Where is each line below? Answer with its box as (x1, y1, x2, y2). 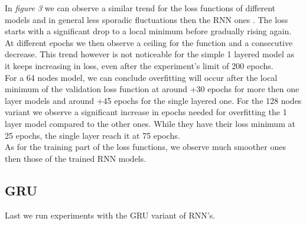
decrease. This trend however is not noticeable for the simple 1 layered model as (5, 48, 295, 60)
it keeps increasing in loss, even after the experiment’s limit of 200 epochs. (5, 59, 274, 71)
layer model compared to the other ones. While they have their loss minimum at (5, 117, 295, 129)
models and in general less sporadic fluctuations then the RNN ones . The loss (5, 13, 288, 25)
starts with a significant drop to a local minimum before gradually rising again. (5, 25, 292, 37)
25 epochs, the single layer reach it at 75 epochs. (5, 129, 180, 141)
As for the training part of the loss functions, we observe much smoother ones (5, 141, 286, 153)
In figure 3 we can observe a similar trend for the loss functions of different (5, 2, 276, 14)
